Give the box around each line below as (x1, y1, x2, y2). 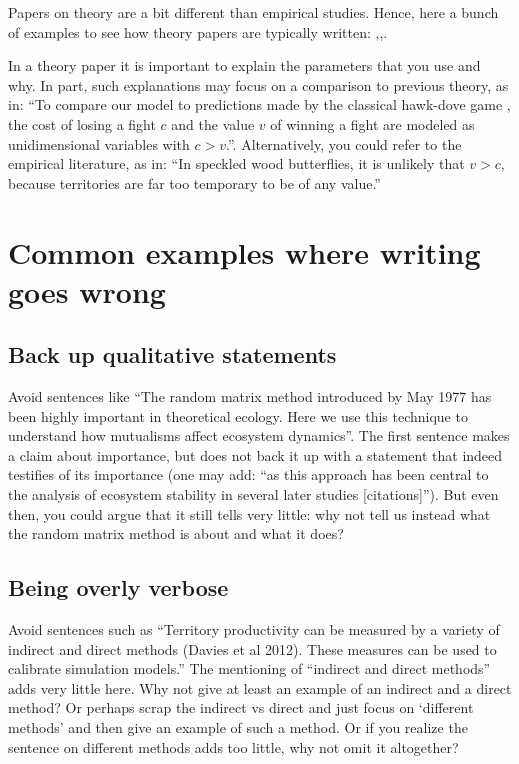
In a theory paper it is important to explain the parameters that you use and (8, 55, 481, 76)
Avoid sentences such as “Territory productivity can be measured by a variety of (8, 619, 500, 640)
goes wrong (8, 270, 166, 311)
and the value (171, 113, 255, 134)
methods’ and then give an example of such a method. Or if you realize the (8, 717, 468, 738)
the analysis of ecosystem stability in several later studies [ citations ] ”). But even (8, 484, 499, 505)
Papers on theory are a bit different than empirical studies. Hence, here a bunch (8, 2, 499, 22)
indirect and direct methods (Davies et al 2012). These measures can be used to (8, 638, 497, 659)
